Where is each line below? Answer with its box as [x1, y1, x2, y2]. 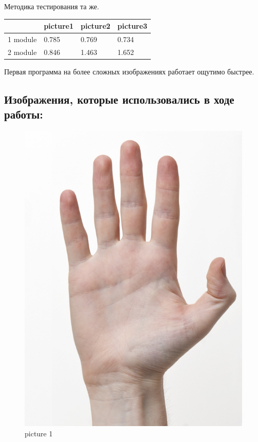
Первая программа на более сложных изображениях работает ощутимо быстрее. [4, 66, 254, 76]
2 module [8, 46, 37, 57]
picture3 [117, 21, 147, 31]
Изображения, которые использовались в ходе [4, 91, 234, 107]
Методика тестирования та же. [4, 1, 100, 11]
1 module [8, 33, 37, 44]
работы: [4, 106, 44, 122]
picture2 [81, 21, 111, 31]
